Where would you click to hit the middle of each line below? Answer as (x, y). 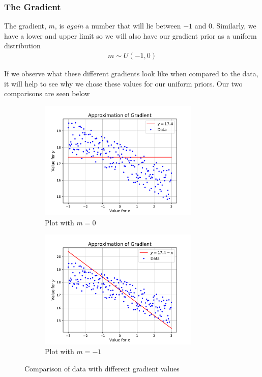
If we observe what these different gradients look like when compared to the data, (131, 74)
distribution (22, 46)
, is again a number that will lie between (118, 26)
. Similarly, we (234, 26)
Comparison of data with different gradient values (102, 368)
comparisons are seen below (47, 93)
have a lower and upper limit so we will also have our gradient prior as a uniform (130, 35)
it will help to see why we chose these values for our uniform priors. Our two (123, 83)
